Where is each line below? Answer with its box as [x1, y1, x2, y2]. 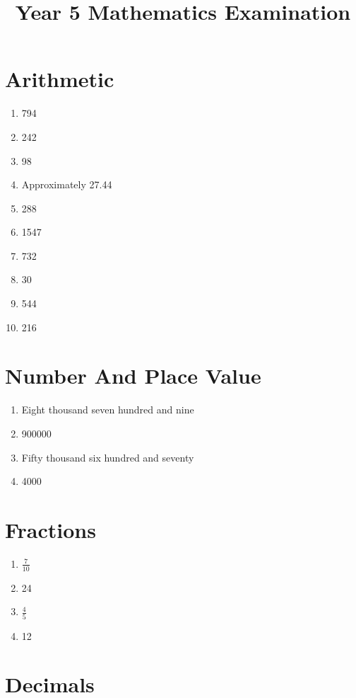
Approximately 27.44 [21, 177, 112, 192]
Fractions [5, 515, 96, 544]
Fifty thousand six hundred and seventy [21, 450, 194, 464]
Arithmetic [5, 64, 114, 93]
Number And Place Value [5, 361, 261, 390]
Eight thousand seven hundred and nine [21, 402, 194, 417]
